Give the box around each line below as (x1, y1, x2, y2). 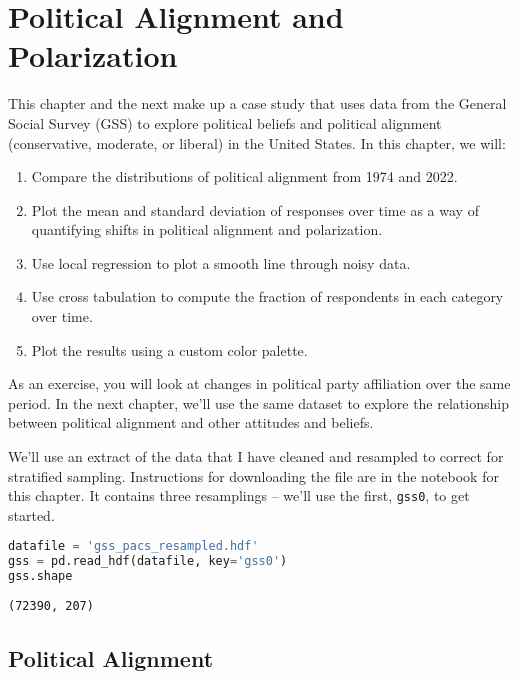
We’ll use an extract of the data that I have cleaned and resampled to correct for (8, 446, 504, 467)
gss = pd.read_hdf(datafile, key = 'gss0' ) (8, 554, 288, 569)
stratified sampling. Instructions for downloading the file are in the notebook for (8, 465, 499, 486)
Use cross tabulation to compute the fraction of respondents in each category (31, 286, 504, 307)
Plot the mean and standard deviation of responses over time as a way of (31, 199, 479, 220)
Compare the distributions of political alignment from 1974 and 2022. (31, 166, 458, 187)
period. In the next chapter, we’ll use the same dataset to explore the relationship (8, 392, 509, 413)
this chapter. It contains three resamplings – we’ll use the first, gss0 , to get (8, 485, 470, 506)
